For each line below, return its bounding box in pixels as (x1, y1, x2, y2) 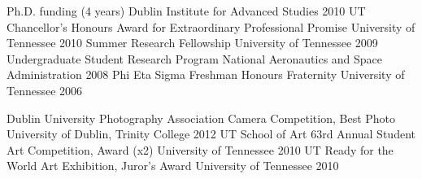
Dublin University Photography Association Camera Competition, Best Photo (7, 109, 396, 126)
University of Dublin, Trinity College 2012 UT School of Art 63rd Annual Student (7, 125, 415, 142)
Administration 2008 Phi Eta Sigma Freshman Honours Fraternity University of (7, 66, 405, 83)
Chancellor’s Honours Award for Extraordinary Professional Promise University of (7, 18, 415, 35)
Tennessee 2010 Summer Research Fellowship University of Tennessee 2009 (7, 34, 378, 51)
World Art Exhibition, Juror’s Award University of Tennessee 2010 (7, 157, 339, 174)
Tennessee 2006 (7, 81, 83, 98)
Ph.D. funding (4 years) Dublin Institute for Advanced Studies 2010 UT (7, 2, 366, 19)
